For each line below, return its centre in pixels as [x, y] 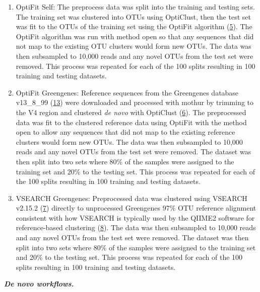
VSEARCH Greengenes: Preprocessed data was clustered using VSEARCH [132, 198]
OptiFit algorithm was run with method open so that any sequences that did [135, 36]
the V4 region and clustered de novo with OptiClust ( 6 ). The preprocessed [131, 112]
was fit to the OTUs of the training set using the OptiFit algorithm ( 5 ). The [134, 26]
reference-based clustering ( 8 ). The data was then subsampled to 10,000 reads [136, 227]
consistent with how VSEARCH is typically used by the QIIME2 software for [135, 217]
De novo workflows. [39, 284]
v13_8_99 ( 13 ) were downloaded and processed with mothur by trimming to [135, 102]
